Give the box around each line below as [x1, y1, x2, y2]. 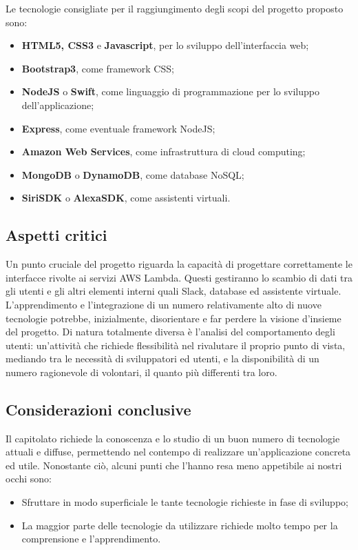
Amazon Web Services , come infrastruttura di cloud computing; [21, 144, 306, 159]
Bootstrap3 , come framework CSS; [21, 61, 174, 75]
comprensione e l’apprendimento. [21, 531, 161, 546]
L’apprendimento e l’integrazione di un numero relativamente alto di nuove [6, 297, 322, 311]
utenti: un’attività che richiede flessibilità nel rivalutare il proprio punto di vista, [6, 337, 346, 352]
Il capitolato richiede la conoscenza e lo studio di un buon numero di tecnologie [6, 431, 340, 445]
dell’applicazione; [21, 97, 94, 112]
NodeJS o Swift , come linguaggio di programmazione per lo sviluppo [21, 84, 319, 99]
